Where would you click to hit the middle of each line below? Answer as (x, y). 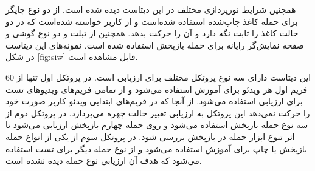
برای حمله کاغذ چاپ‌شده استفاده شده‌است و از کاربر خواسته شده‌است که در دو (152, 21)
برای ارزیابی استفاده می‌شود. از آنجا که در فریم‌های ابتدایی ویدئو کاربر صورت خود (154, 101)
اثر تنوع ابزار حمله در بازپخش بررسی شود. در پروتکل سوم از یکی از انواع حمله (150, 136)
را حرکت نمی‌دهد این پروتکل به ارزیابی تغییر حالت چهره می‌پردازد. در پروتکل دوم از (158, 112)
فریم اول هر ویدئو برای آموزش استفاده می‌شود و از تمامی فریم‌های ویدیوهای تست (157, 89)
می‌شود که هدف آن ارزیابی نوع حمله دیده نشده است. (104, 160)
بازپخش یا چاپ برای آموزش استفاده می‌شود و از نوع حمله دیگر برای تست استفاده (157, 148)
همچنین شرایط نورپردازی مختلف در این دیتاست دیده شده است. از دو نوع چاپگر (151, 9)
